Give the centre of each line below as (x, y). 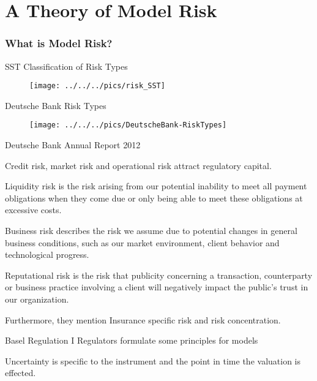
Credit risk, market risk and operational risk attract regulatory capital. (138, 165)
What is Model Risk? (59, 43)
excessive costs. (33, 210)
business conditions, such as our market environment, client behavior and (142, 242)
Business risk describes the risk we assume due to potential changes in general (151, 231)
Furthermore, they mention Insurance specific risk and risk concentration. (143, 319)
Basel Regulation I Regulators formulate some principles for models (132, 340)
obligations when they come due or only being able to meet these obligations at (154, 198)
